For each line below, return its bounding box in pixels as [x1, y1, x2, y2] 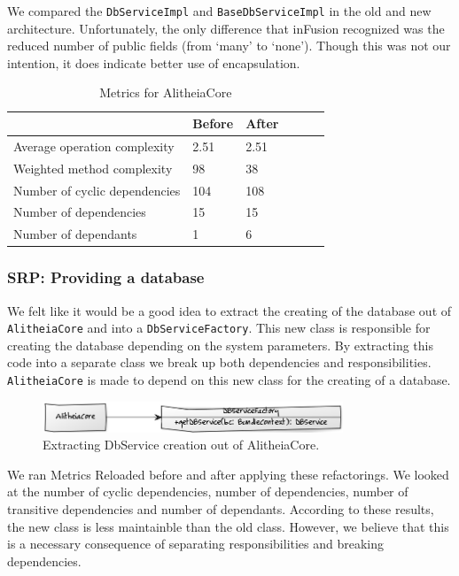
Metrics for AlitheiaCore [99, 83, 232, 102]
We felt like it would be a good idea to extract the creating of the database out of [7, 301, 452, 319]
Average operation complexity [13, 136, 175, 155]
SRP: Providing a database [7, 266, 205, 288]
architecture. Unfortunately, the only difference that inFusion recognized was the [7, 19, 445, 37]
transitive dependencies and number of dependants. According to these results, [7, 499, 434, 518]
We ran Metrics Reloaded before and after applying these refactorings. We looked [7, 465, 449, 483]
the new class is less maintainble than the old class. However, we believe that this [7, 517, 449, 535]
